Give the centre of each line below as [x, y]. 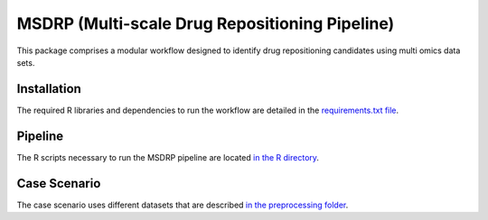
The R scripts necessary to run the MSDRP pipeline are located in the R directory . [168, 157]
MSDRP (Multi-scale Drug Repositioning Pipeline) [206, 23]
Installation [49, 89]
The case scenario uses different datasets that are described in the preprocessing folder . [183, 205]
